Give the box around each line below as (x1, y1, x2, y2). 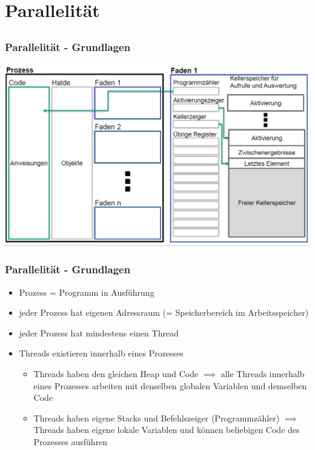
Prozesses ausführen (33, 435, 108, 448)
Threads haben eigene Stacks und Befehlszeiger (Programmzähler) (33, 411, 280, 424)
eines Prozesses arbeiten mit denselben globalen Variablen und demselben (33, 379, 307, 392)
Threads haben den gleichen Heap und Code (33, 367, 199, 380)
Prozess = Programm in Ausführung (19, 285, 154, 298)
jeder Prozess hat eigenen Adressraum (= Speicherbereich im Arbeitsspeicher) (19, 306, 309, 319)
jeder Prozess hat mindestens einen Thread (19, 326, 179, 339)
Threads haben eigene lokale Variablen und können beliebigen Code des (33, 423, 300, 436)
